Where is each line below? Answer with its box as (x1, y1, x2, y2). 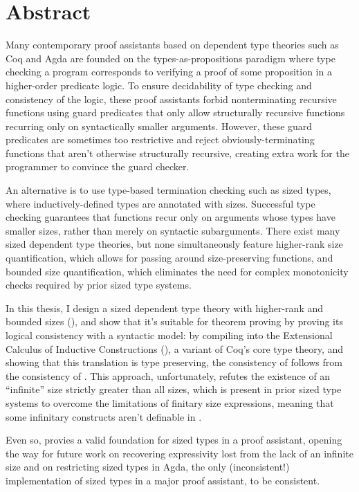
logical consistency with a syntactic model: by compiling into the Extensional (6, 328, 333, 342)
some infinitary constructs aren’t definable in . (6, 409, 202, 423)
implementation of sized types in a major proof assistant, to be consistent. (6, 473, 320, 487)
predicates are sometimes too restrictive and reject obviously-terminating (6, 132, 315, 147)
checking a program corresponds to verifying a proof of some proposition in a (6, 64, 332, 79)
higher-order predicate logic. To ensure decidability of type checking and (6, 78, 312, 92)
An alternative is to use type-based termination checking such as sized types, (6, 183, 331, 197)
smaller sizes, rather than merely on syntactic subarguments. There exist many (6, 223, 340, 237)
